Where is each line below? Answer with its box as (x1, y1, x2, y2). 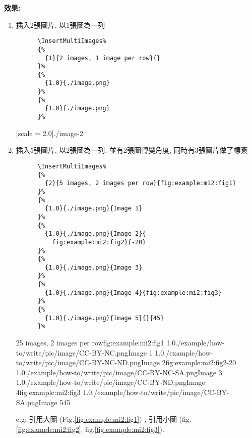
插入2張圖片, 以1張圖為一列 (16, 19, 105, 30)
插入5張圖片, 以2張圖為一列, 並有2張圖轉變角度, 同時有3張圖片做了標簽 (16, 145, 248, 155)
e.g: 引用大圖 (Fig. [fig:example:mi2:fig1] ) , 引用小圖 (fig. (16, 414, 192, 424)
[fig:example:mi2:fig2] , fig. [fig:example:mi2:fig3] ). (16, 423, 164, 434)
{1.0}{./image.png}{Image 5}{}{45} (45, 314, 164, 322)
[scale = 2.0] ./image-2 (16, 127, 83, 138)
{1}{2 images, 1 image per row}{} (45, 54, 161, 62)
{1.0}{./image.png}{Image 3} (45, 264, 143, 271)
